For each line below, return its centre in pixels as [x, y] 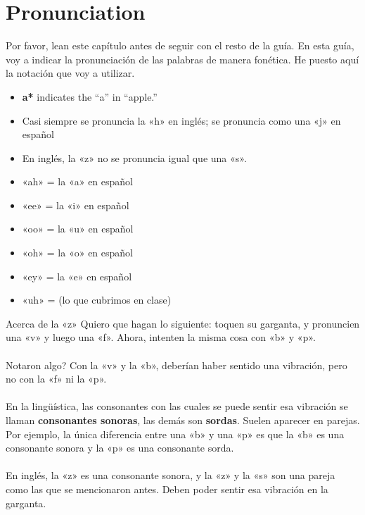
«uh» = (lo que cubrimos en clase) [97, 300]
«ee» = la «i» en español [76, 205]
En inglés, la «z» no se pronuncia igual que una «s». [134, 157]
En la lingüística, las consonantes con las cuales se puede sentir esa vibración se [177, 406]
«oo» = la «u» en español [78, 229]
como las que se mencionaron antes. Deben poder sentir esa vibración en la [167, 489]
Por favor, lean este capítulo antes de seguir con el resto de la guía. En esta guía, [180, 45]
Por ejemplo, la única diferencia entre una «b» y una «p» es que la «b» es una [175, 434]
